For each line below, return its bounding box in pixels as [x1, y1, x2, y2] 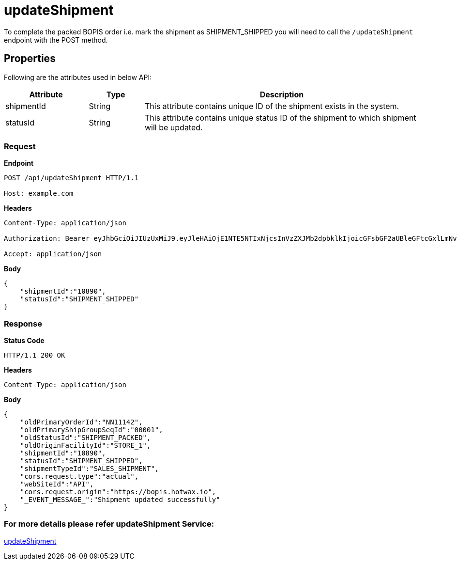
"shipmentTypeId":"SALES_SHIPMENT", [20, 465, 159, 473]
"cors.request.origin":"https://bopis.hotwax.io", [20, 488, 216, 496]
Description [259, 89, 304, 99]
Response [4, 318, 42, 329]
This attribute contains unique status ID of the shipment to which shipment [144, 112, 416, 123]
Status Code [4, 336, 45, 345]
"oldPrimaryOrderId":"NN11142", [20, 418, 143, 426]
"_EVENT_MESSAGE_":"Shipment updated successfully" [20, 496, 220, 504]
